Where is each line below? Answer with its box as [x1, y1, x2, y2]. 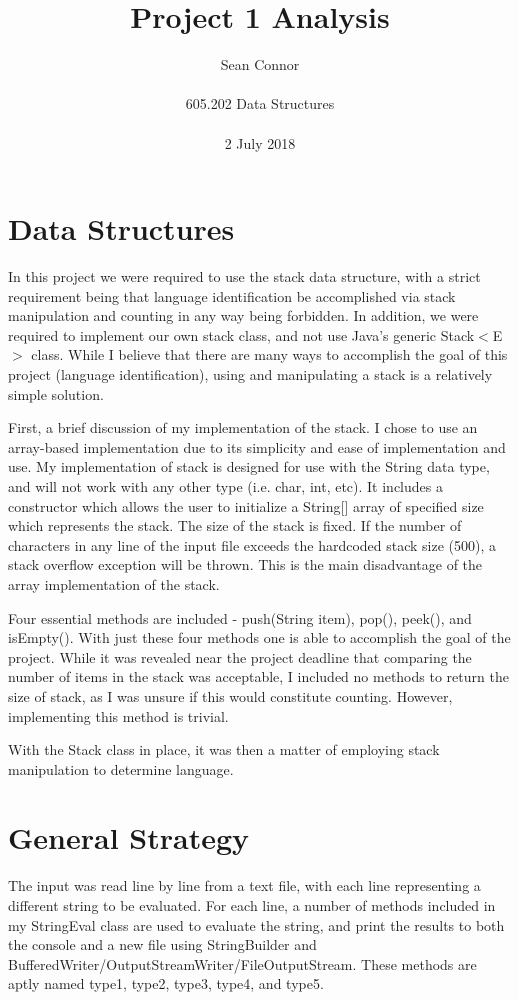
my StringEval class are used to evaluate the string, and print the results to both [8, 914, 505, 935]
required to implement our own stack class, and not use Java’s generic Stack [8, 324, 475, 345]
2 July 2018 [224, 132, 296, 153]
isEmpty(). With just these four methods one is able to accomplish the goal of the [8, 627, 511, 648]
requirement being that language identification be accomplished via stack [8, 285, 456, 306]
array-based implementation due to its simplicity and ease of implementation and [8, 436, 506, 457]
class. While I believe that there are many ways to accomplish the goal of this [31, 344, 508, 365]
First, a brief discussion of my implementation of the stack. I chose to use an [8, 417, 478, 438]
